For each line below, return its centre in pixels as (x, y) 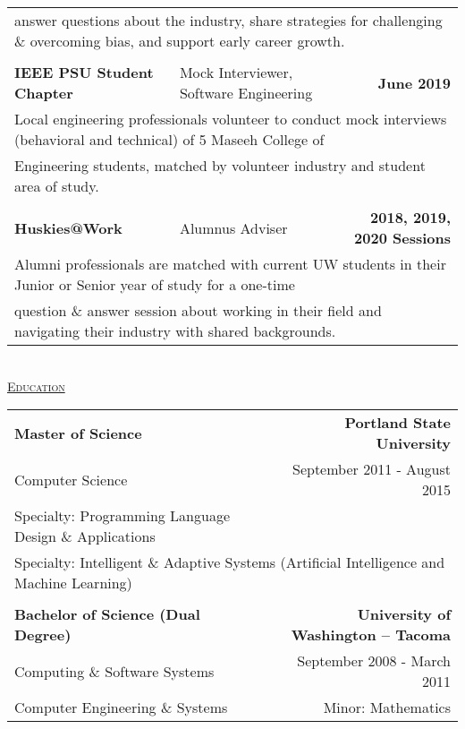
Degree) (43, 635)
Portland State (397, 423)
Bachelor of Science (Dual (107, 614)
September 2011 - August (371, 469)
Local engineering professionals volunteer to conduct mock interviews (231, 119)
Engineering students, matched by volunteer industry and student (220, 165)
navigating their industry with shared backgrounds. (175, 331)
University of (404, 614)
